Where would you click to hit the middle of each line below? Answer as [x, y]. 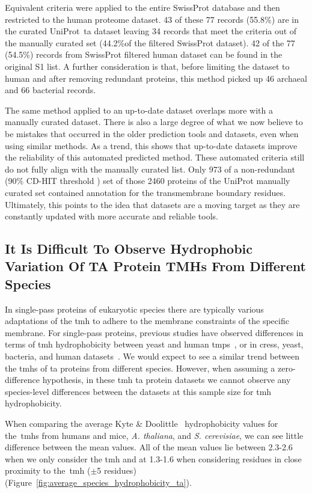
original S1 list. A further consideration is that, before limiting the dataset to [147, 66]
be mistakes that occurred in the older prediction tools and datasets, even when [152, 133]
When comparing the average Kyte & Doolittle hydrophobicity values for [142, 424]
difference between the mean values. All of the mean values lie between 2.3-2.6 [149, 447]
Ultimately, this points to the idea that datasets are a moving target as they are [152, 204]
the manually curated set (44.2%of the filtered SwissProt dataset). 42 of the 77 [150, 42]
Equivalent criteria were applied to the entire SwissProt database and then [142, 7]
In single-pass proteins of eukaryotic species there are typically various [134, 309]
